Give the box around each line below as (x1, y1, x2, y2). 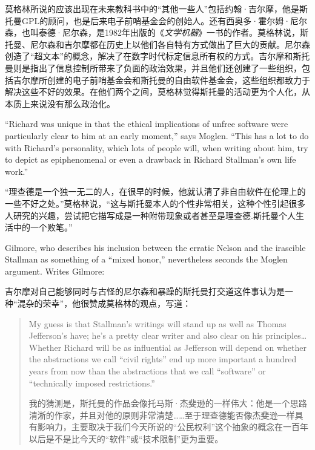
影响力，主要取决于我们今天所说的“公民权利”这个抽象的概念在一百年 (37, 420, 309, 433)
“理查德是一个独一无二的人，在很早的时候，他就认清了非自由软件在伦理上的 (5, 185, 306, 198)
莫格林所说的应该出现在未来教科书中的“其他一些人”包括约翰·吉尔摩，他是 (5, 2, 300, 15)
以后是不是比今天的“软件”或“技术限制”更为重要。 (28, 432, 224, 445)
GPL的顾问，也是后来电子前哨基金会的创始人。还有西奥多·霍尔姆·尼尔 (21, 14, 308, 27)
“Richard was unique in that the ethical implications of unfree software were (5, 117, 288, 130)
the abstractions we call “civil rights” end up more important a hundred (28, 353, 297, 365)
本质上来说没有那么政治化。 (5, 97, 115, 109)
